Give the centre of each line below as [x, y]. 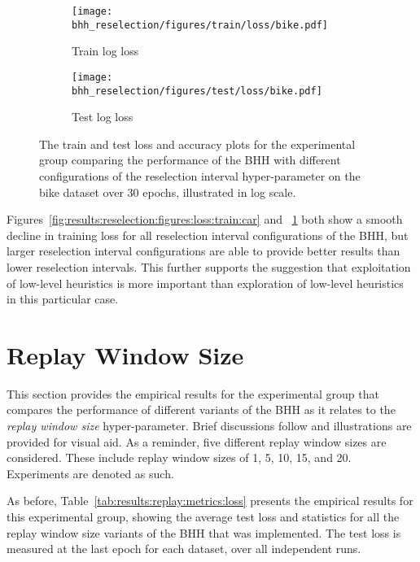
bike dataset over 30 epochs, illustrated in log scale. [168, 192]
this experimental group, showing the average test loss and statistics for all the [203, 517]
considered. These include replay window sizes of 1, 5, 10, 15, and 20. [179, 457]
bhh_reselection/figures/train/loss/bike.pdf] [200, 25]
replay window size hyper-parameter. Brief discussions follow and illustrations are [209, 426]
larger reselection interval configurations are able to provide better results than [203, 251]
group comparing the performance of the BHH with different [190, 160]
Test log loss [103, 117]
